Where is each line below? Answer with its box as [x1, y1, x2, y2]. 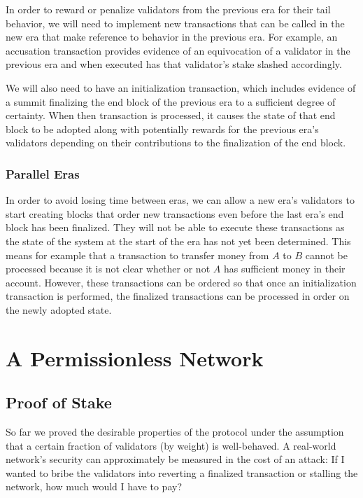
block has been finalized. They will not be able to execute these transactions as [6, 220, 345, 235]
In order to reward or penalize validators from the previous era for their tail [6, 2, 331, 16]
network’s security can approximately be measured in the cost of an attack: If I [6, 452, 345, 466]
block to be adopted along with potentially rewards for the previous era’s [6, 121, 319, 136]
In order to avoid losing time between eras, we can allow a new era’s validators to [6, 193, 355, 207]
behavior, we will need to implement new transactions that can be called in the [6, 15, 345, 30]
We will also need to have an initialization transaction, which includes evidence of [6, 80, 356, 95]
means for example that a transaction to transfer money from [6, 247, 269, 262]
